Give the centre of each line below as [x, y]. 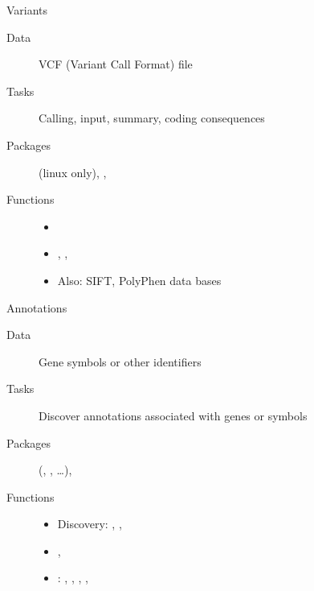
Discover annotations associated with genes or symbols [173, 415]
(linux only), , [73, 172]
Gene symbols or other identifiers [120, 361]
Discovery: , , [90, 524]
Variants [27, 10]
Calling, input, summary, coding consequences [152, 118]
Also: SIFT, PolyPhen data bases [139, 280]
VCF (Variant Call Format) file [116, 64]
